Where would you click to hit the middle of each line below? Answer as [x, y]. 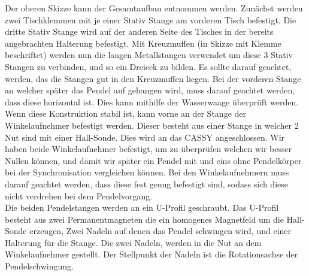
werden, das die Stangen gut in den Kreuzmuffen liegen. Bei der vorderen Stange [153, 78]
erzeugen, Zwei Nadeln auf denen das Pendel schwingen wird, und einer [160, 231]
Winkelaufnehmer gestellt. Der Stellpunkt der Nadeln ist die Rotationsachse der [152, 254]
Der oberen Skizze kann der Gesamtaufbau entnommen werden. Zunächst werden [154, 8]
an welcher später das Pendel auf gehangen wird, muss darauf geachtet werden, [150, 90]
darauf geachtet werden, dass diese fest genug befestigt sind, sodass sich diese [146, 184]
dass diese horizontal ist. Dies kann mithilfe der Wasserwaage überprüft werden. [152, 101]
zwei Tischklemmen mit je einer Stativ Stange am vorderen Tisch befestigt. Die [151, 19]
